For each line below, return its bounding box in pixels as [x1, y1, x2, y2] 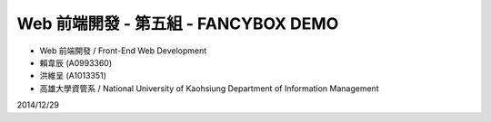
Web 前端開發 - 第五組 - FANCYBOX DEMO [16, 14, 339, 33]
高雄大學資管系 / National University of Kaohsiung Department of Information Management [39, 82, 379, 94]
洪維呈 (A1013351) [39, 70, 106, 81]
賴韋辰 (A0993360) [39, 57, 113, 68]
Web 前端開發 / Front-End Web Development [39, 45, 207, 56]
